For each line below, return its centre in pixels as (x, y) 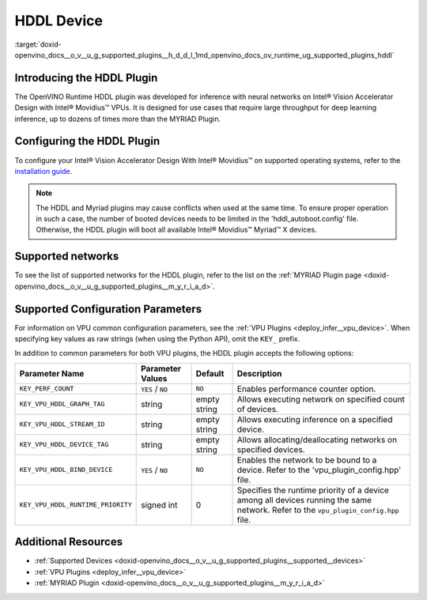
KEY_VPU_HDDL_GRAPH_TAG (62, 404)
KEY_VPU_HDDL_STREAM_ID (62, 424)
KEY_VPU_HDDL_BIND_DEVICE (66, 470)
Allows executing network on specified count (321, 399)
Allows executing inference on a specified (315, 419)
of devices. (257, 409)
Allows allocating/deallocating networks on (317, 440)
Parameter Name (52, 373)
